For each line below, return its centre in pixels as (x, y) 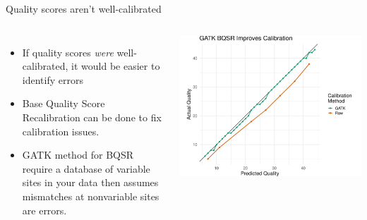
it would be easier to (116, 66)
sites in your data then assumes (90, 182)
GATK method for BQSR (78, 155)
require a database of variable (86, 168)
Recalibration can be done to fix (92, 117)
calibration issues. (61, 131)
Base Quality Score (64, 103)
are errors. (44, 210)
